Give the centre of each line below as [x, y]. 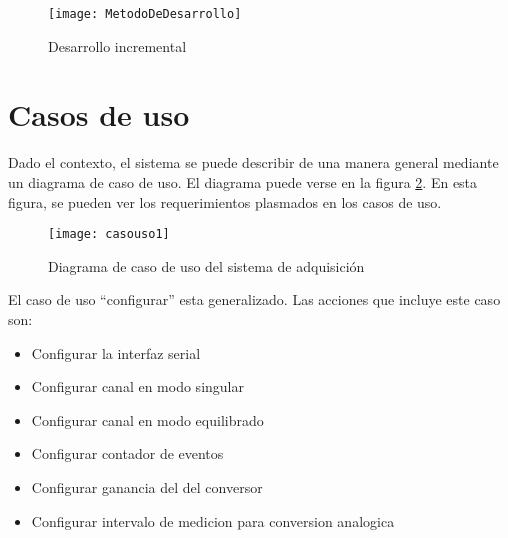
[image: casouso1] [109, 234]
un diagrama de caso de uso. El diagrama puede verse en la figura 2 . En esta [243, 181]
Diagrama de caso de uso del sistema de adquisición [206, 265]
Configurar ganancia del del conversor [147, 486]
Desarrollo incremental [117, 45]
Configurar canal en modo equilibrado [147, 419]
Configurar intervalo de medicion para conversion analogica [213, 520]
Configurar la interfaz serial [116, 352]
